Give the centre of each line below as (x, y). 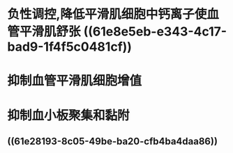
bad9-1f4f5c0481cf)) (70, 47)
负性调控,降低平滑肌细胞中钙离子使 (107, 14)
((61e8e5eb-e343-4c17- (155, 32)
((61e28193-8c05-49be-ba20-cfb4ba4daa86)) (113, 141)
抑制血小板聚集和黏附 (69, 115)
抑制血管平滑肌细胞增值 (75, 81)
